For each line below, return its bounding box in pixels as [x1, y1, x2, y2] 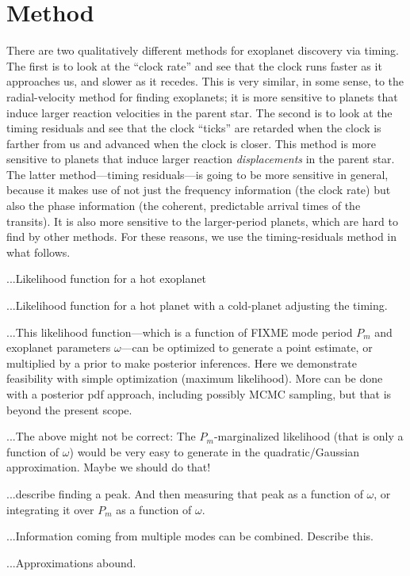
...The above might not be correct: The [6, 428, 196, 444]
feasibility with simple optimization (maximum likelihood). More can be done [6, 370, 383, 387]
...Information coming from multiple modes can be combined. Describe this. [6, 528, 374, 544]
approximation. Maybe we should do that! [6, 459, 211, 475]
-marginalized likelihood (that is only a [213, 428, 404, 444]
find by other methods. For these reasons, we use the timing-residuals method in [6, 228, 397, 245]
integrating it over [6, 501, 94, 517]
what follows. [6, 243, 71, 260]
